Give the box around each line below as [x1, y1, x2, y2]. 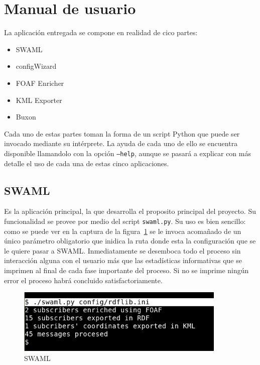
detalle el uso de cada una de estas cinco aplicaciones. [4, 158, 169, 168]
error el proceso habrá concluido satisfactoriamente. [4, 275, 163, 285]
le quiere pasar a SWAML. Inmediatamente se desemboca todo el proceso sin [4, 245, 241, 256]
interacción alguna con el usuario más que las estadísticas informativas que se [4, 255, 242, 266]
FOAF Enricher [16, 77, 64, 88]
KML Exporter [16, 94, 62, 105]
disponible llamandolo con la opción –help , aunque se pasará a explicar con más [4, 148, 251, 158]
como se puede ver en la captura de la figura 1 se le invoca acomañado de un [4, 225, 241, 236]
